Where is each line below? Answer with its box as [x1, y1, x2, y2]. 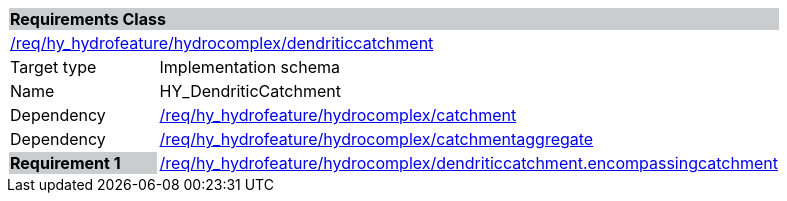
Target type [10, 57, 97, 77]
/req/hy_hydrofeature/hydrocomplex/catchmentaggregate [159, 129, 594, 149]
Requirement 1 [10, 153, 121, 173]
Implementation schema [159, 57, 340, 77]
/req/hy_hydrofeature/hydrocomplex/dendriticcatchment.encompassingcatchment [159, 153, 778, 173]
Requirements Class [10, 9, 166, 29]
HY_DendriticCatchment [159, 81, 341, 101]
